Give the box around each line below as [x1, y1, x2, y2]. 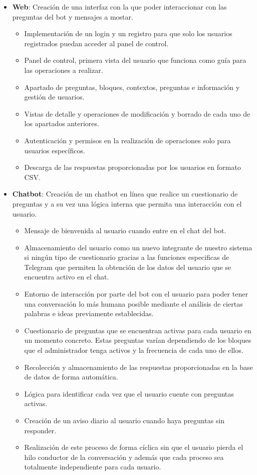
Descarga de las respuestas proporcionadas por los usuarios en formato [24, 162, 241, 172]
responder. [24, 425, 57, 435]
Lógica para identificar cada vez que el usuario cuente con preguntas [24, 388, 234, 399]
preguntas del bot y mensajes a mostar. [12, 11, 133, 22]
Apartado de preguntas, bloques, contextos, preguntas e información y [24, 81, 240, 92]
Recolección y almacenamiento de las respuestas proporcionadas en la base [24, 361, 253, 372]
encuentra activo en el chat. [24, 271, 109, 282]
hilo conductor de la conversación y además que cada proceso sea [24, 451, 224, 462]
